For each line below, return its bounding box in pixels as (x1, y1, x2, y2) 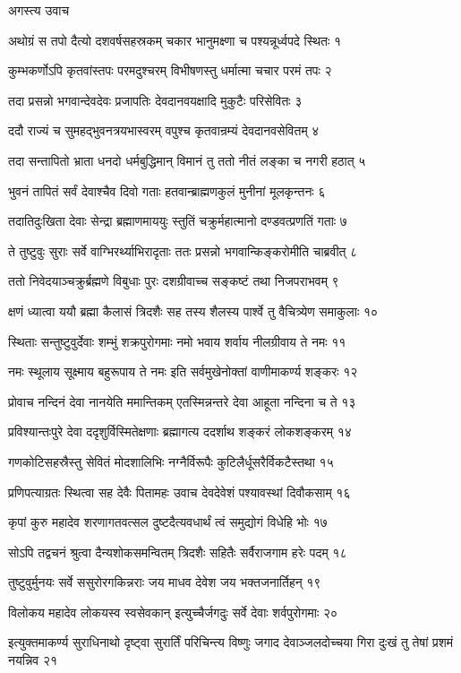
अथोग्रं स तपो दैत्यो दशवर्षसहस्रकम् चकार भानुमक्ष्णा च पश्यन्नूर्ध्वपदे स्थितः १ (8, 30, 342, 49)
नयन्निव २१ (8, 651, 57, 669)
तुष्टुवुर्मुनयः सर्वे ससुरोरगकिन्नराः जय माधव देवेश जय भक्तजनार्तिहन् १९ (8, 573, 321, 591)
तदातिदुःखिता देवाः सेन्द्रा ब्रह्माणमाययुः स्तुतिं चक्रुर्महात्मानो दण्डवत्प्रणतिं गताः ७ (8, 211, 347, 230)
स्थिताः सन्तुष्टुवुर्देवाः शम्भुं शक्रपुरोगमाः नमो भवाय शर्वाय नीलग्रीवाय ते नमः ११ (8, 332, 346, 350)
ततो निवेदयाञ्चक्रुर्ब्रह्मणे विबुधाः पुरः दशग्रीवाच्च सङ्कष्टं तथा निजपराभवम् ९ (8, 272, 339, 290)
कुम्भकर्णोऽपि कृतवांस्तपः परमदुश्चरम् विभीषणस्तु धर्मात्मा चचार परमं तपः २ (8, 61, 332, 80)
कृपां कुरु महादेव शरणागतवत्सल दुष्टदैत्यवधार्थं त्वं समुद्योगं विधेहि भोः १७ (8, 513, 328, 531)
